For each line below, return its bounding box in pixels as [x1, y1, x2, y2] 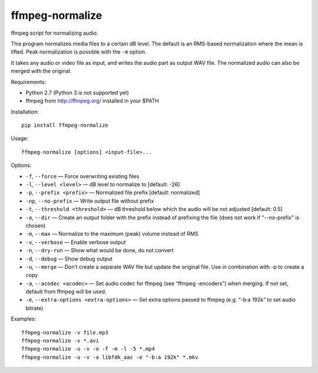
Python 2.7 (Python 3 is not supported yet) [25, 89, 130, 96]
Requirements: [11, 78, 47, 85]
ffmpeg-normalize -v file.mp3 [21, 329, 109, 336]
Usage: [11, 135, 29, 142]
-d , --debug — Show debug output [25, 255, 113, 262]
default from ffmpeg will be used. [25, 288, 107, 295]
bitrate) [25, 304, 44, 312]
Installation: [11, 108, 39, 115]
